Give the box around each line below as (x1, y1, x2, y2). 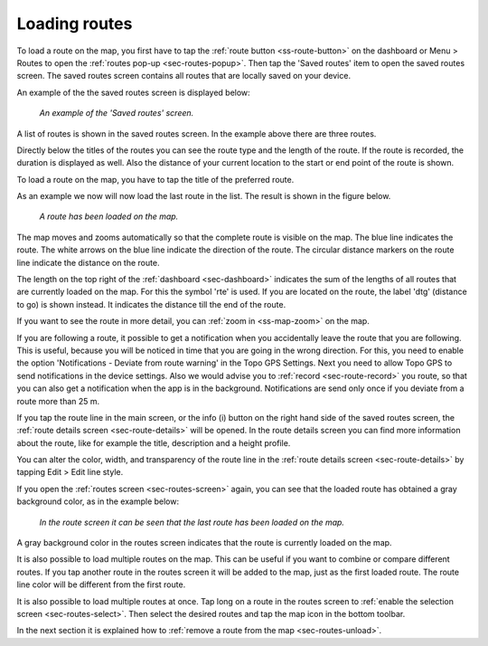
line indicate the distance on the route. (16, 257, 160, 268)
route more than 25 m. (16, 395, 100, 406)
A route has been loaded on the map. (39, 211, 179, 222)
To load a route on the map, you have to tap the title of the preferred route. (16, 174, 295, 185)
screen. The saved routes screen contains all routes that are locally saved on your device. (16, 71, 352, 81)
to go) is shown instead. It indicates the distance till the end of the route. (16, 299, 286, 309)
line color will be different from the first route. (16, 579, 186, 590)
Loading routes (16, 14, 133, 33)
